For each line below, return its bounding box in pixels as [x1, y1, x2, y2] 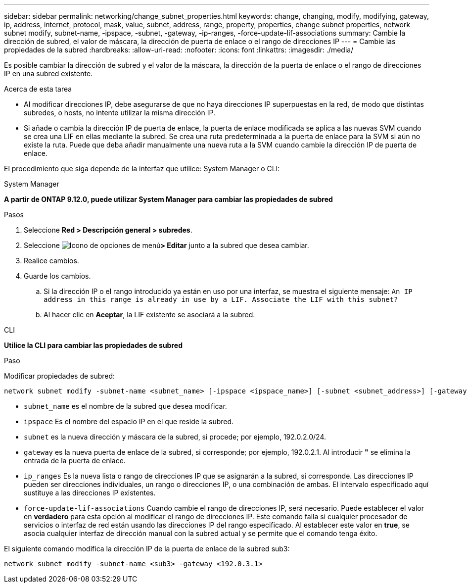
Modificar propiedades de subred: [4, 372, 115, 380]
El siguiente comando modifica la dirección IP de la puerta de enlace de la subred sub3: [4, 544, 290, 553]
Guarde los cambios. [24, 272, 91, 280]
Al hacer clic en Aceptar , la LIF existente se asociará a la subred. [44, 310, 255, 319]
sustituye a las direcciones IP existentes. [24, 489, 156, 497]
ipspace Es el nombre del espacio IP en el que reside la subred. [24, 417, 234, 426]
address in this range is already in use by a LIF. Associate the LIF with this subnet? [44, 295, 398, 303]
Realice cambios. [24, 256, 79, 265]
